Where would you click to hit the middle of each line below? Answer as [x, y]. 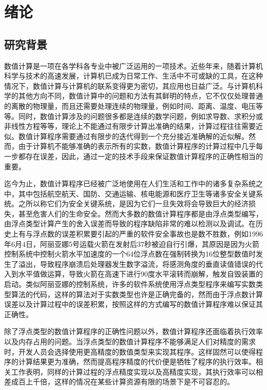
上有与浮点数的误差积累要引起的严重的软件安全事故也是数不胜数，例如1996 [137, 234]
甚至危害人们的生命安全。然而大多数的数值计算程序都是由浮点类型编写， [140, 213]
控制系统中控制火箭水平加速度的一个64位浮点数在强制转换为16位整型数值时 [130, 254]
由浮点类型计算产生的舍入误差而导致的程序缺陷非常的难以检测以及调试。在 [130, 223]
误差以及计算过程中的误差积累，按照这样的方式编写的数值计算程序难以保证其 [133, 304]
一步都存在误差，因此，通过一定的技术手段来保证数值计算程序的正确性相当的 [133, 156]
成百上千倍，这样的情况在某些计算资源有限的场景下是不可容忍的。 [122, 382]
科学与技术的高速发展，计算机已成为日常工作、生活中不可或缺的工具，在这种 [133, 76]
